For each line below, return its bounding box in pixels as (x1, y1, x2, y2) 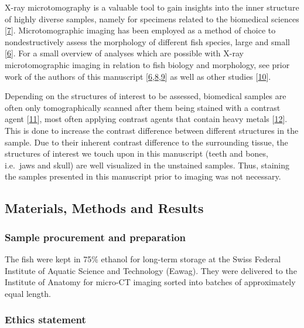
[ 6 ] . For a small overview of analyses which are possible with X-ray (5, 47, 244, 59)
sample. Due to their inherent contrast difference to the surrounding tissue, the (5, 136, 288, 148)
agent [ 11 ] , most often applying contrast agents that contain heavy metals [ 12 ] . (5, 113, 288, 125)
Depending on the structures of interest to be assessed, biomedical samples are (5, 90, 286, 102)
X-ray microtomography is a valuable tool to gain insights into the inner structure (5, 1, 299, 13)
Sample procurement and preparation (5, 229, 186, 244)
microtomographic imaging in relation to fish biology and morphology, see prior (5, 58, 290, 70)
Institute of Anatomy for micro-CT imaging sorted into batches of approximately (5, 276, 296, 288)
